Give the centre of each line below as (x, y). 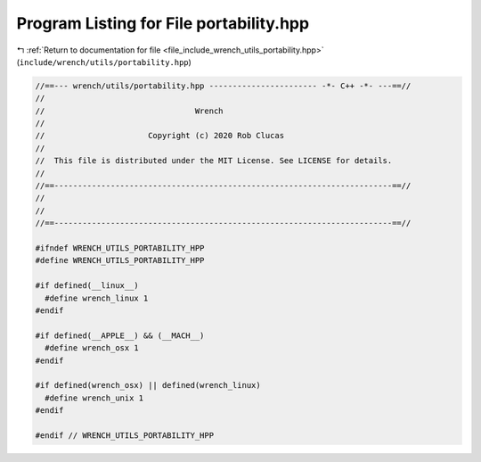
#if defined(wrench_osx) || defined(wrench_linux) (148, 385)
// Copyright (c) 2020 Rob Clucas (160, 136)
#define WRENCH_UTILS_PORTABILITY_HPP (120, 260)
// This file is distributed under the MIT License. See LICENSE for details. (214, 161)
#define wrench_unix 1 (94, 398)
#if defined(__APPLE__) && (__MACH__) (120, 335)
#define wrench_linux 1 (97, 298)
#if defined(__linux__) (87, 286)
